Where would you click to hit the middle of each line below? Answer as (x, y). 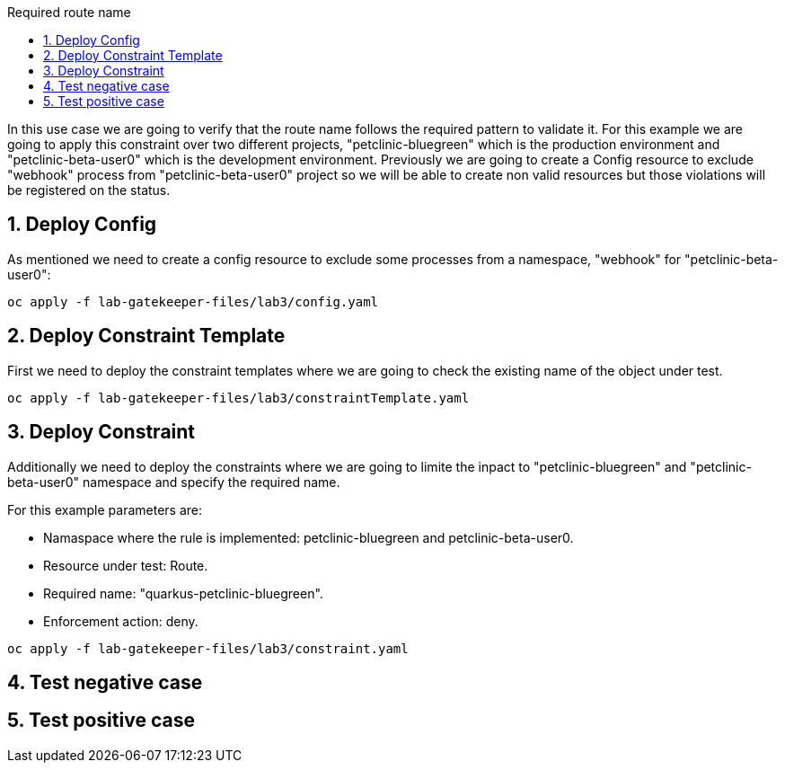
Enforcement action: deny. (121, 621)
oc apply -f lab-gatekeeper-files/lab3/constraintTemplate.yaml (238, 398)
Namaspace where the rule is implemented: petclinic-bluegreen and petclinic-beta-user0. (309, 537)
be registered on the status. (89, 190)
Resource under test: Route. (126, 565)
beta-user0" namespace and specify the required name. (174, 482)
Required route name (69, 12)
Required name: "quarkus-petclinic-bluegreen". (183, 593)
